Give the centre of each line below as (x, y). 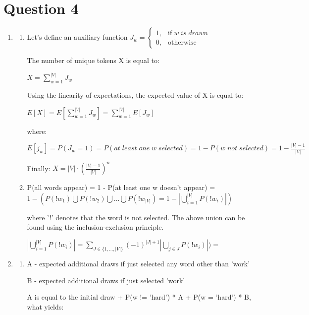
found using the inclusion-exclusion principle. (95, 227)
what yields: (45, 306)
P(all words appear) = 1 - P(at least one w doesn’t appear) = (121, 187)
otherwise (182, 42)
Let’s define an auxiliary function (77, 37)
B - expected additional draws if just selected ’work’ (106, 280)
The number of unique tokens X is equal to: (93, 60)
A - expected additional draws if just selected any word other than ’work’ (138, 263)
